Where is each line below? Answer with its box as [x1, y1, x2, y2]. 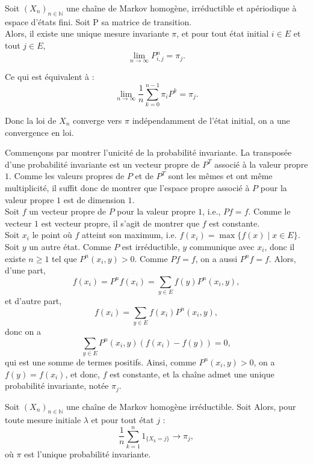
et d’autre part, [5, 295, 62, 307]
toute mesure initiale [5, 414, 81, 426]
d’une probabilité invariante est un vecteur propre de [5, 157, 200, 170]
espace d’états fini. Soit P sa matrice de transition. [5, 15, 192, 28]
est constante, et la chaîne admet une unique [110, 367, 274, 380]
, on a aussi [195, 252, 238, 264]
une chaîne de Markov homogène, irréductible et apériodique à [66, 2, 297, 14]
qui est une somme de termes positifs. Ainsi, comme [5, 355, 196, 368]
